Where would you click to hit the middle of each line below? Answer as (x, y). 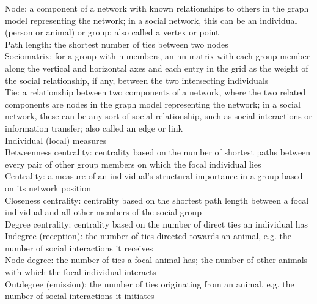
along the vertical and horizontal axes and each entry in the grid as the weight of (157, 68)
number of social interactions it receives (79, 247)
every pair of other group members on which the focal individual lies (133, 164)
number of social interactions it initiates (80, 296)
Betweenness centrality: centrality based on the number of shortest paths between (158, 152)
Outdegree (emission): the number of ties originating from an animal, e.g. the (150, 284)
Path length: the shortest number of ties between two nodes (117, 44)
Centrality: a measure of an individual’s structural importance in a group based (154, 176)
